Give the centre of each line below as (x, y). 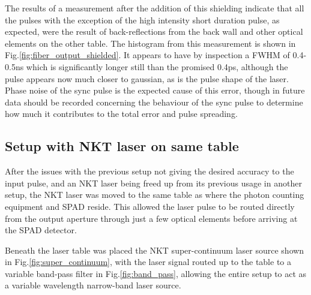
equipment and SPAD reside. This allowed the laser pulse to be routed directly (150, 206)
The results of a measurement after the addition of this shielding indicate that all (155, 8)
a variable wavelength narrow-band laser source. (93, 285)
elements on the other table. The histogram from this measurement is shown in (150, 43)
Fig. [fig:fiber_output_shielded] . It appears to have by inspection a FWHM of (147, 55)
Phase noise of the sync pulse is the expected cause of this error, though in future (155, 90)
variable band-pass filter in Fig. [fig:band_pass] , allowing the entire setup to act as (156, 273)
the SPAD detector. (41, 230)
